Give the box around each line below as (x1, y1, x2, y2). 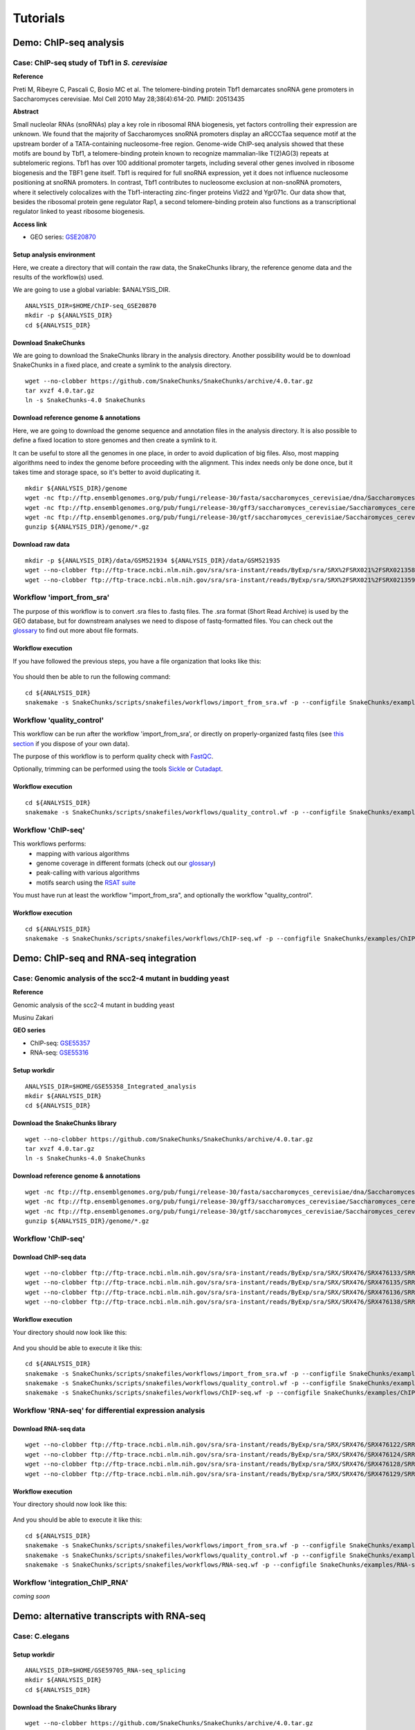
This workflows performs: (12, 839, 86, 848)
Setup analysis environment (12, 251, 96, 259)
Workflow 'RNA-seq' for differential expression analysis (12, 1405, 205, 1415)
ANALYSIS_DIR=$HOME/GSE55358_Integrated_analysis (25, 1082, 197, 1090)
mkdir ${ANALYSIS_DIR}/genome (25, 484, 128, 492)
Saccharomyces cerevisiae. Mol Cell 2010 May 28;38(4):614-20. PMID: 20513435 (12, 95, 245, 103)
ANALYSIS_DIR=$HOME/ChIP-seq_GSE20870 (25, 302, 157, 309)
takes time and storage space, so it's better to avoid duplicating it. (12, 468, 201, 477)
